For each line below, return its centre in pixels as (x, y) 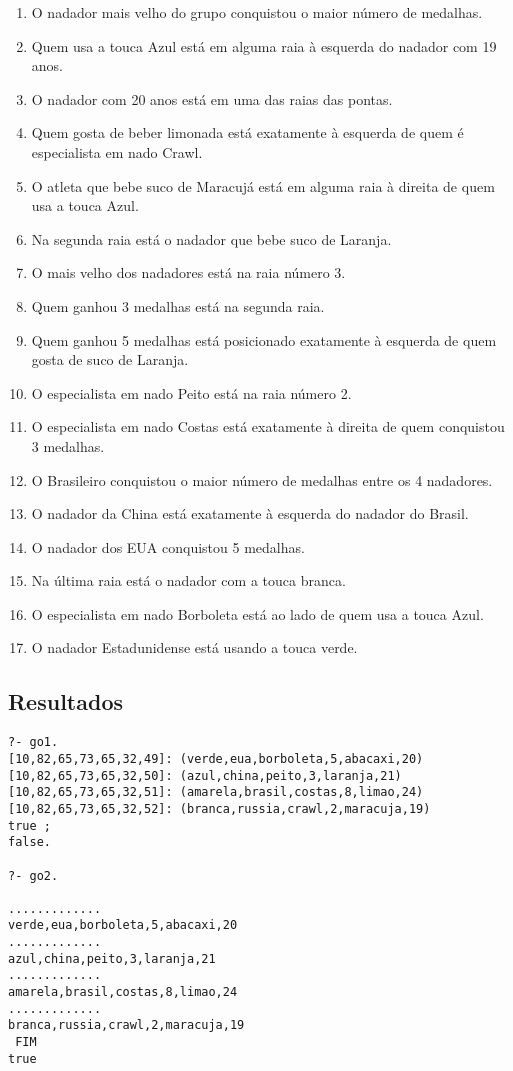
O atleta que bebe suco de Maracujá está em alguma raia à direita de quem (263, 185)
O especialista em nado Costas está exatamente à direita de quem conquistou (268, 426)
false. (29, 842)
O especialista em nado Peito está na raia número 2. (191, 392)
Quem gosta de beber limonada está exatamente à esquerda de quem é (247, 132)
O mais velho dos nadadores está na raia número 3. (188, 272)
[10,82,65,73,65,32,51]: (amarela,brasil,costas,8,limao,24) (216, 792)
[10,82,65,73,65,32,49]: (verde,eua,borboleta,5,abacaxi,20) (216, 758)
